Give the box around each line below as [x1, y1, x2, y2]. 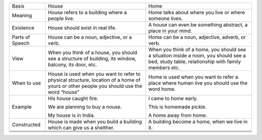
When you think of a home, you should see [148, 46, 246, 53]
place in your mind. [148, 28, 192, 34]
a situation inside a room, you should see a [148, 52, 246, 59]
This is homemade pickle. [148, 104, 207, 110]
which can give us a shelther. [48, 125, 115, 131]
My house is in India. [48, 112, 95, 118]
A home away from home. [148, 112, 207, 118]
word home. [148, 86, 176, 92]
